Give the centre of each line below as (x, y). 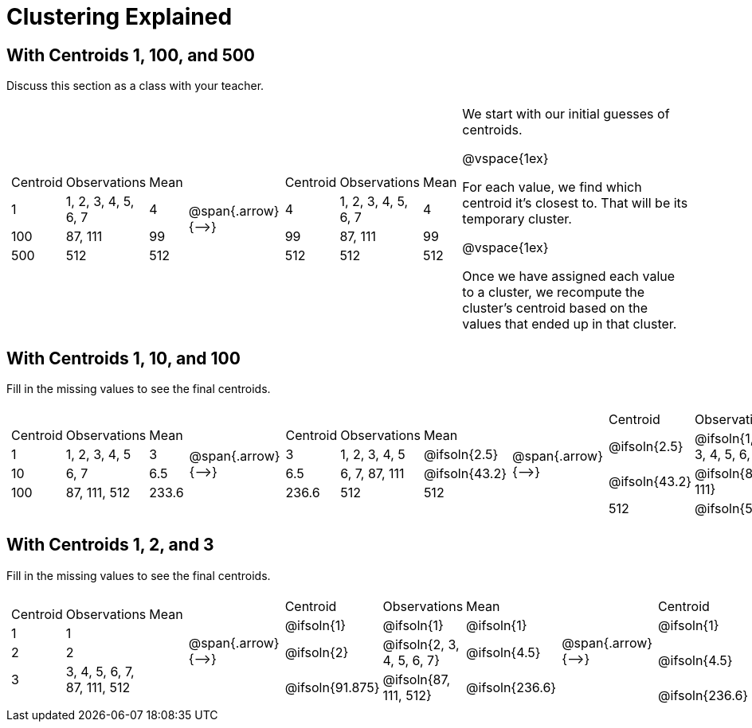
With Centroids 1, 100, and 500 (131, 55)
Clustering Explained (119, 17)
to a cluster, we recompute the (554, 292)
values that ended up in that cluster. (570, 324)
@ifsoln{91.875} (332, 687)
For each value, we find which (552, 187)
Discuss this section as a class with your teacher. (135, 86)
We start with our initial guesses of (566, 114)
